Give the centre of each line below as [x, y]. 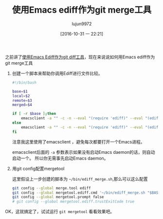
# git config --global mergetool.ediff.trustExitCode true [73, 202]
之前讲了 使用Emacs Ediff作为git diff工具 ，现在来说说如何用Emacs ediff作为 [80, 57]
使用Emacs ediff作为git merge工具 [82, 10]
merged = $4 [22, 105]
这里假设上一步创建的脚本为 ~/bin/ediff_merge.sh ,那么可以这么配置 [80, 179]
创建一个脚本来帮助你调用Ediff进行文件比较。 [57, 73]
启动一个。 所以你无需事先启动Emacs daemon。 [60, 158]
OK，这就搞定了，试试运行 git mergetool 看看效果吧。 [60, 212]
